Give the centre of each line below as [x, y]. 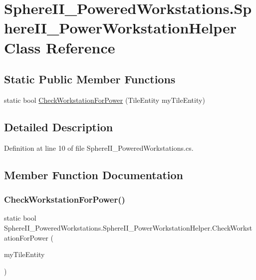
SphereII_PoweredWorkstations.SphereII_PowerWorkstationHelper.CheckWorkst [128, 227]
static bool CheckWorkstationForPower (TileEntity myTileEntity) [105, 100]
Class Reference [60, 47]
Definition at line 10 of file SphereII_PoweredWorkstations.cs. [99, 147]
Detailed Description [59, 127]
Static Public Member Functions [90, 79]
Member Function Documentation [94, 174]
